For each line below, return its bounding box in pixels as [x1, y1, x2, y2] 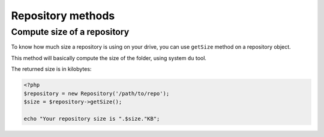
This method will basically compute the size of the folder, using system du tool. [11, 54, 207, 61]
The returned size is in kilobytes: [11, 65, 92, 73]
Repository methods [11, 9, 115, 22]
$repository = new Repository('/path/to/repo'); [23, 90, 170, 97]
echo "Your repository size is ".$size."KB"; [23, 115, 160, 122]
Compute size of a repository [11, 26, 130, 37]
